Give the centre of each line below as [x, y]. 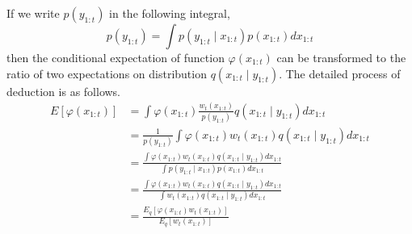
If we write [33, 13]
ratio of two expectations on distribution [107, 73]
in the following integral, [170, 13]
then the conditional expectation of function [116, 57]
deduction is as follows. [64, 91]
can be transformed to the [341, 57]
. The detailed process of [340, 73]
